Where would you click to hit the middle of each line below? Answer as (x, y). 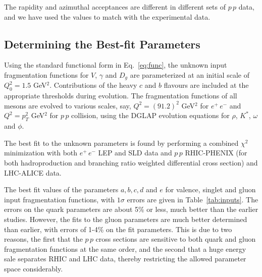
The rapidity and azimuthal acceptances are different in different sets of (115, 7)
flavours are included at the (206, 85)
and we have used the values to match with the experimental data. (107, 16)
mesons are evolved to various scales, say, (68, 105)
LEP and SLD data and (135, 153)
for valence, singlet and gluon (211, 189)
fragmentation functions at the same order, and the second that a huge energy (125, 248)
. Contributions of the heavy (93, 85)
